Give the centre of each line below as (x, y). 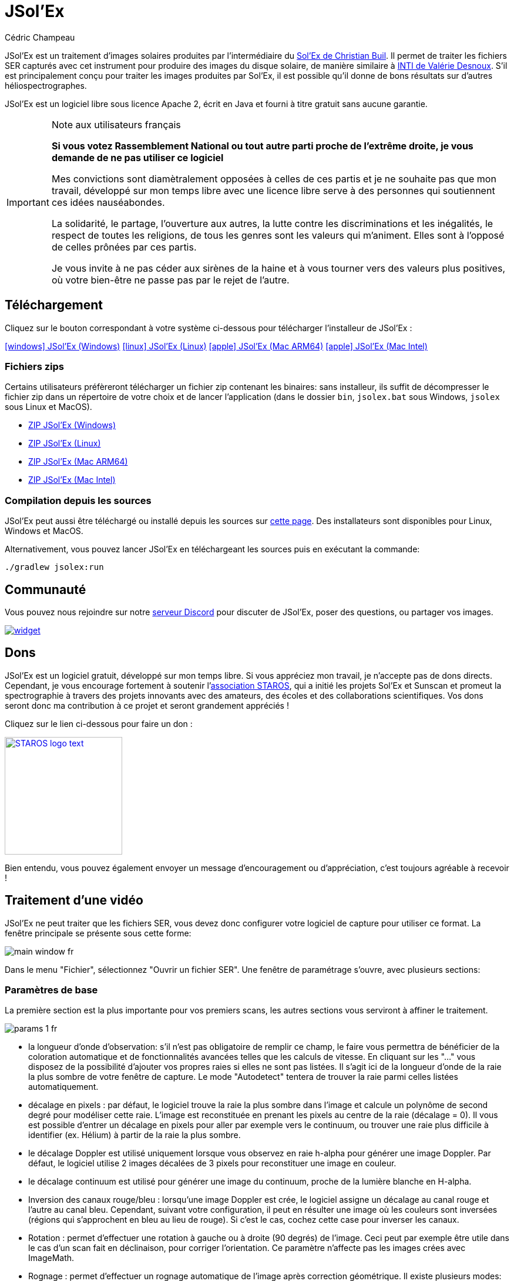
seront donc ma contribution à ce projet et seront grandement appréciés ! (147, 705)
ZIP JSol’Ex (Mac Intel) (72, 480)
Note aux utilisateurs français (116, 124)
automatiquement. (63, 1087)
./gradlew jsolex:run (54, 567)
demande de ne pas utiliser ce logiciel (137, 157)
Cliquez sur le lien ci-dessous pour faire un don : (99, 723)
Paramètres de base (51, 990)
